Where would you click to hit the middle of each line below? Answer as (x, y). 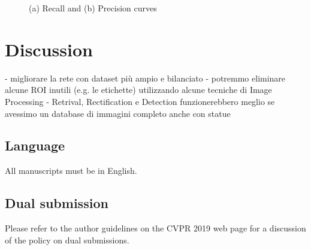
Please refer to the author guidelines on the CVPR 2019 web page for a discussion (155, 228)
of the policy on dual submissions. (67, 240)
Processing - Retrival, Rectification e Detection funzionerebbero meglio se (140, 101)
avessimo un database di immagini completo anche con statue (118, 113)
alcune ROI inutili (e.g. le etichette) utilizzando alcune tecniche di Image (138, 90)
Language (35, 145)
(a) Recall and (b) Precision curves (93, 8)
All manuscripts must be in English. (71, 171)
